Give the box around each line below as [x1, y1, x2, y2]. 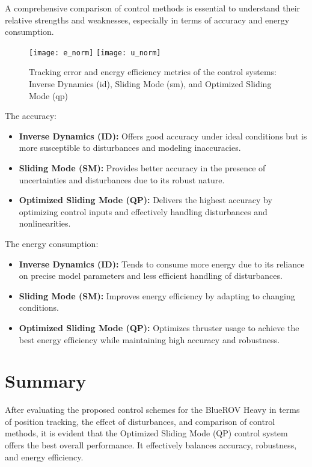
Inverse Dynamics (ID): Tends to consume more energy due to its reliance [19, 257, 305, 270]
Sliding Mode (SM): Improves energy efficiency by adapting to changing [19, 289, 295, 302]
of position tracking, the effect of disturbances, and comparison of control [5, 415, 275, 427]
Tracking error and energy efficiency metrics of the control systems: [29, 66, 277, 78]
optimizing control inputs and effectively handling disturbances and [19, 205, 268, 218]
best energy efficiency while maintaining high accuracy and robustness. [19, 333, 280, 346]
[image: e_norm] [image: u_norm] [29, 48, 161, 57]
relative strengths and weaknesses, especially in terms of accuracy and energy [5, 13, 290, 26]
